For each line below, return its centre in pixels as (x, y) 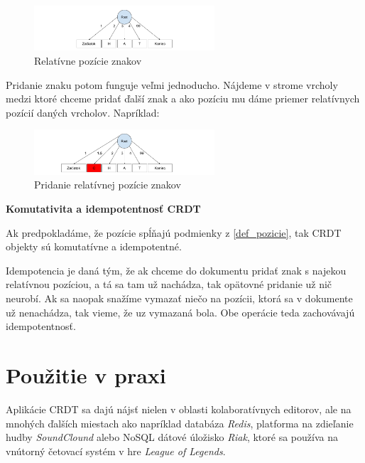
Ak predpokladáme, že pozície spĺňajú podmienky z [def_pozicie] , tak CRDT (174, 232)
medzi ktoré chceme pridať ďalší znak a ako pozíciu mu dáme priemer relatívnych (183, 99)
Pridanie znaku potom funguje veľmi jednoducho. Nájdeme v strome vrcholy (172, 84)
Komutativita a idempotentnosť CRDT (103, 209)
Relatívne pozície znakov (88, 61)
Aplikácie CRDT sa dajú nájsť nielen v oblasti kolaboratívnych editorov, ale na (179, 409)
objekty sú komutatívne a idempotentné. (94, 246)
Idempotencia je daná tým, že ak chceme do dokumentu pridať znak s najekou (176, 270)
